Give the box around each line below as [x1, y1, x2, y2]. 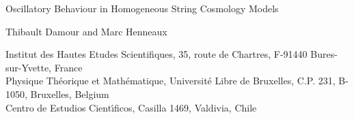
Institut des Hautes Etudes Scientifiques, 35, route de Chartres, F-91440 [5, 47, 308, 61]
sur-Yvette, [5, 60, 52, 74]
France [54, 60, 83, 74]
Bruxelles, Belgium [30, 86, 109, 101]
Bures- [310, 47, 338, 61]
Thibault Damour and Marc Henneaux [5, 24, 167, 38]
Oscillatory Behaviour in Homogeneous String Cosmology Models [5, 1, 279, 15]
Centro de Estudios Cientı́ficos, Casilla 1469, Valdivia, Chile [5, 100, 257, 114]
